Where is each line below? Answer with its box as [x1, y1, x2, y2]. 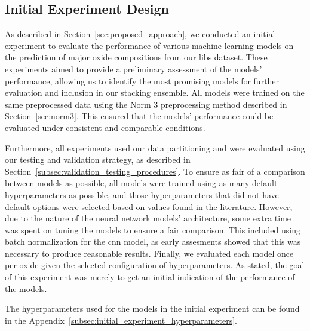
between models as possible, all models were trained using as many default [5, 177, 278, 189]
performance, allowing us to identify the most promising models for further [5, 74, 280, 87]
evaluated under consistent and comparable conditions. [5, 121, 205, 133]
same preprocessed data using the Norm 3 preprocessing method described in [5, 98, 287, 110]
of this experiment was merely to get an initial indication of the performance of [5, 271, 295, 283]
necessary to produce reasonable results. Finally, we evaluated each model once [5, 247, 294, 259]
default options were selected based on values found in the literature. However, [5, 200, 293, 212]
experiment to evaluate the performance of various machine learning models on [5, 39, 294, 51]
